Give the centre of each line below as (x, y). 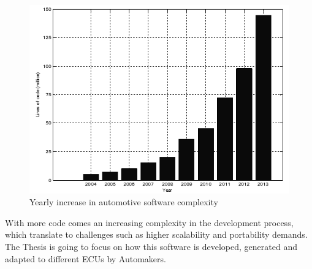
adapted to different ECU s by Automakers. (86, 258)
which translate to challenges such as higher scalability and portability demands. (156, 234)
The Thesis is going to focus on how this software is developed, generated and (151, 246)
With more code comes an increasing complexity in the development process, (149, 222)
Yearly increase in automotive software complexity (124, 202)
